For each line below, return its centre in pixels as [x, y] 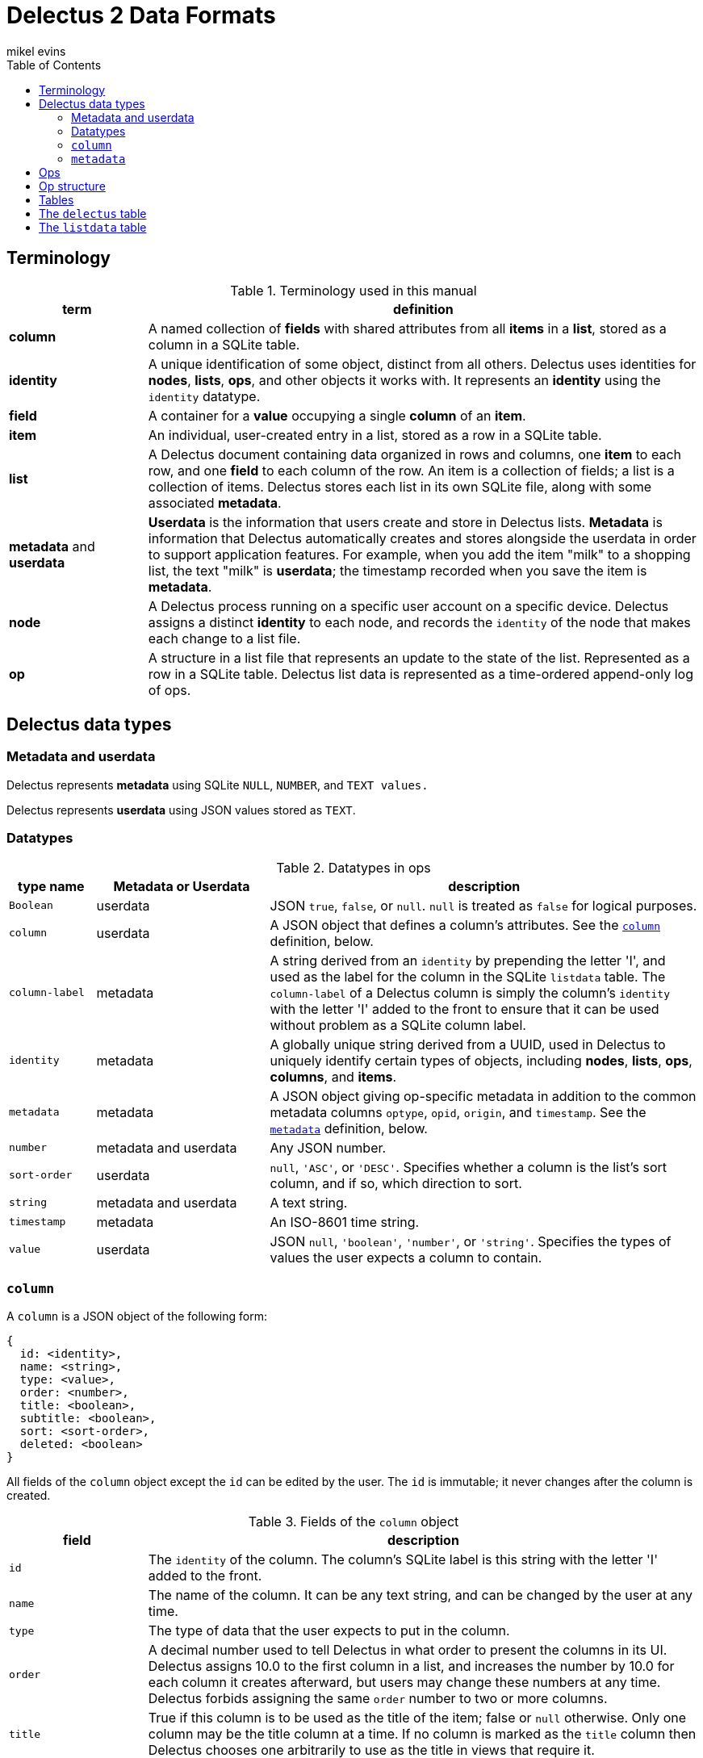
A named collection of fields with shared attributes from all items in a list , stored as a [407, 328]
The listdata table [93, 227]
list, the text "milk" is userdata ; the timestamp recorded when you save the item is [398, 570]
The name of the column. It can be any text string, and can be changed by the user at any [420, 1595]
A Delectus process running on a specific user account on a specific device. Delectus [408, 606]
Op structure [72, 186]
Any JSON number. [328, 1147]
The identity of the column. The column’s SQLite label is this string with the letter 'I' [403, 1560]
